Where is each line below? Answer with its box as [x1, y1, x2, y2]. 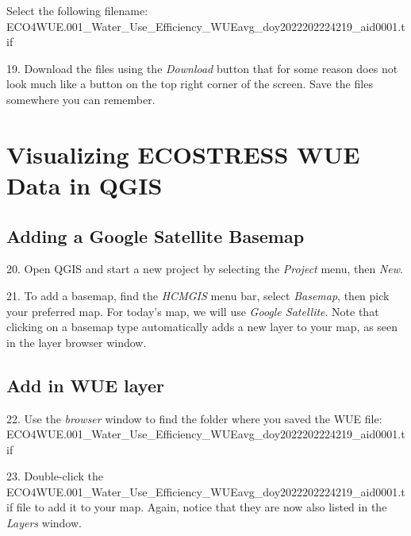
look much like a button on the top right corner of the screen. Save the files [6, 75, 373, 92]
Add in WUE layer [6, 372, 164, 397]
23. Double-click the [6, 468, 103, 484]
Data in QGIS [6, 168, 163, 201]
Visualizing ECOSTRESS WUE [6, 137, 360, 170]
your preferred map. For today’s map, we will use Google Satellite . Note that [6, 303, 379, 319]
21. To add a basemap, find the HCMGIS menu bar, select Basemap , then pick [6, 287, 390, 303]
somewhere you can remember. [6, 91, 156, 107]
